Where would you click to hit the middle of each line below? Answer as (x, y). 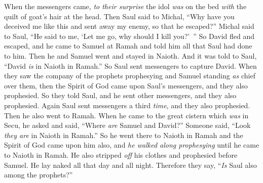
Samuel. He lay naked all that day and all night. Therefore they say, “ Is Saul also (130, 165)
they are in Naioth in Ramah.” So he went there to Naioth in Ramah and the (124, 135)
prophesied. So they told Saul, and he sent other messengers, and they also (120, 95)
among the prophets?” (39, 175)
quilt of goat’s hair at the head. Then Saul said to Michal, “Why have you (119, 16)
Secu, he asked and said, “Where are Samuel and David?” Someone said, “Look (127, 125)
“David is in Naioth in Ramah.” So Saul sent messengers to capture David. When (130, 65)
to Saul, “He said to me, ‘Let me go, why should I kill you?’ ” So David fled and (129, 36)
